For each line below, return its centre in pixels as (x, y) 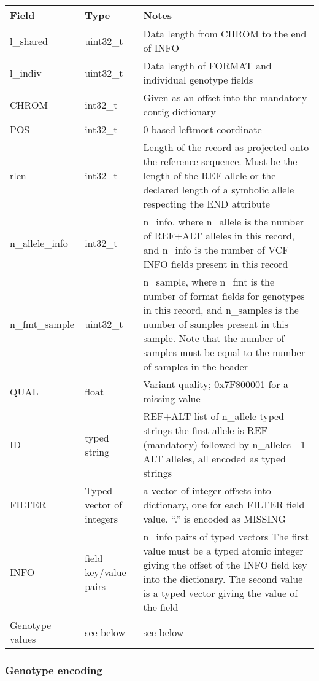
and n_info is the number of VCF (216, 250)
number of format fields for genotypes (224, 296)
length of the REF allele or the (209, 175)
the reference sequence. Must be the (220, 161)
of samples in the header (195, 366)
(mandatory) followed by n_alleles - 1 (225, 444)
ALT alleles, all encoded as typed (214, 458)
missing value (172, 398)
